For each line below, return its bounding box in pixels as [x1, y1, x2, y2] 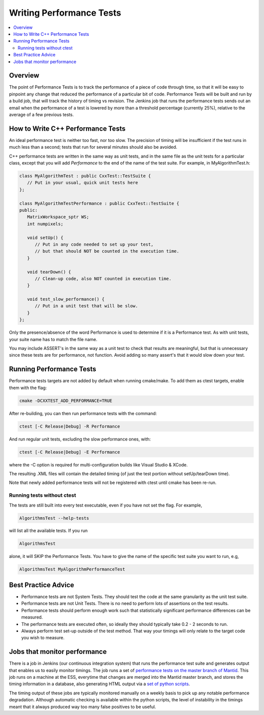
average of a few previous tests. [9, 112, 74, 117]
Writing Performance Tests [9, 7, 122, 18]
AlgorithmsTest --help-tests [19, 515, 89, 521]
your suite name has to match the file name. [9, 336, 98, 342]
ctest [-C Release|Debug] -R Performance [19, 423, 120, 429]
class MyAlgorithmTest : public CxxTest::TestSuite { [19, 173, 151, 179]
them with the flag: [9, 385, 47, 391]
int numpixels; [27, 221, 64, 227]
